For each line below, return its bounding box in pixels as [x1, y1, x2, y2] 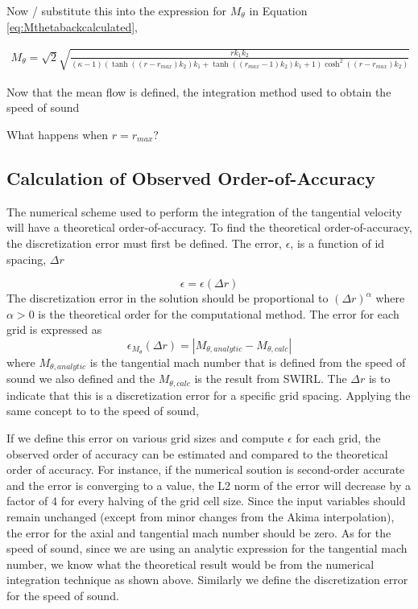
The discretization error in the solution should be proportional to [6, 290, 329, 307]
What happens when [6, 126, 109, 142]
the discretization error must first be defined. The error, [6, 234, 282, 251]
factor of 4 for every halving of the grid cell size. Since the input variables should [6, 492, 406, 509]
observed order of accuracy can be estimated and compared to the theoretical [6, 445, 388, 462]
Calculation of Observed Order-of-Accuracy [6, 165, 376, 190]
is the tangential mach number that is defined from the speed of [89, 353, 406, 370]
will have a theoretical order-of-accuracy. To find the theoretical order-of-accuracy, [6, 219, 412, 236]
